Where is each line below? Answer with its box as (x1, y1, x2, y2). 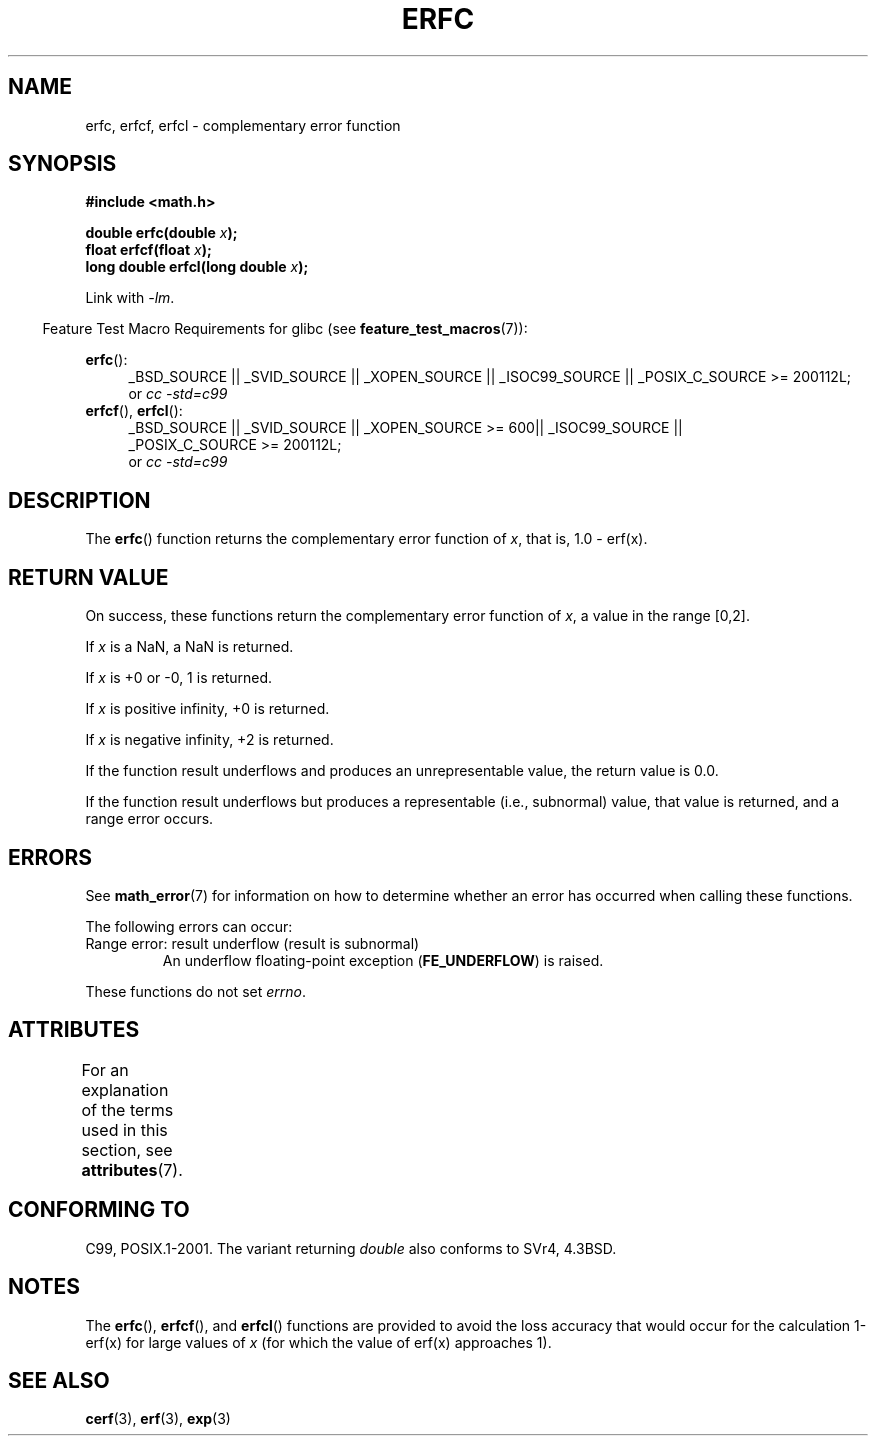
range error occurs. (85, 810, 214, 828)
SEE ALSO (8, 1367, 110, 1393)
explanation (81, 1079, 169, 1100)
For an (81, 1059, 129, 1080)
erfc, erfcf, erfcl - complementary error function (85, 116, 401, 134)
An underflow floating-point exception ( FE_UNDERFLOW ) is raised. (162, 951, 604, 969)
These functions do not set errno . (85, 982, 306, 1000)
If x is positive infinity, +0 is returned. (85, 700, 330, 718)
